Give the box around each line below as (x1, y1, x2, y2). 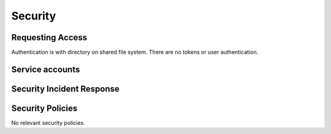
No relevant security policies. (11, 119, 85, 126)
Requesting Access (11, 32, 88, 43)
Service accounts (11, 64, 80, 74)
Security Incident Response (11, 83, 120, 94)
